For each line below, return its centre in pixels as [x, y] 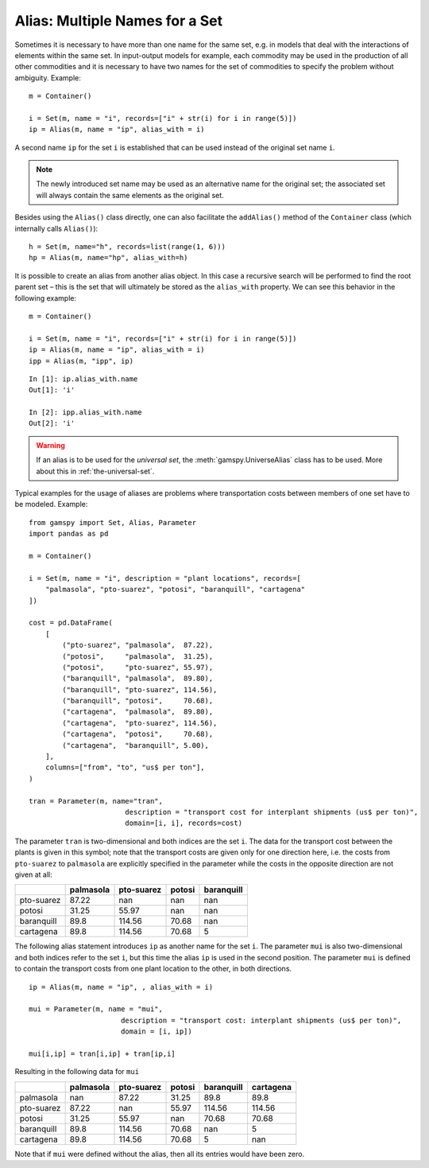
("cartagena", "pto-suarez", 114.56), [140, 723]
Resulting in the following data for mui [77, 1072]
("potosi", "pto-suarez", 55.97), [138, 667]
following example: [46, 298]
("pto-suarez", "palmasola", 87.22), [138, 645]
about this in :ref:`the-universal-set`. [95, 471]
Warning [50, 445]
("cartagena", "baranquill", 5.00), [136, 745]
